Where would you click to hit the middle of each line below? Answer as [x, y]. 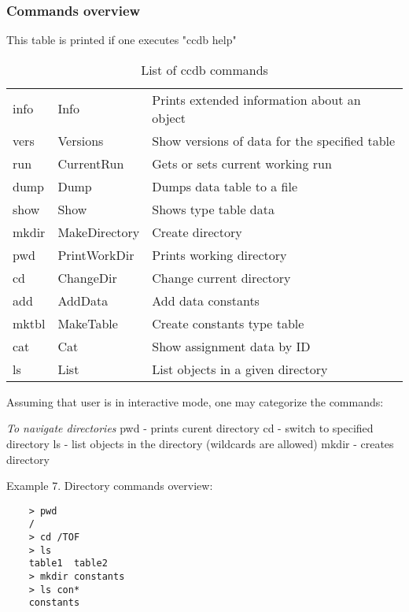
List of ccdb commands [204, 69]
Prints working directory [219, 254]
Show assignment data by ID [231, 346]
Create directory [197, 232]
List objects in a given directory [240, 369]
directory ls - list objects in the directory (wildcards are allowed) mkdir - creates [200, 443]
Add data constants [206, 300]
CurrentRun [91, 163]
